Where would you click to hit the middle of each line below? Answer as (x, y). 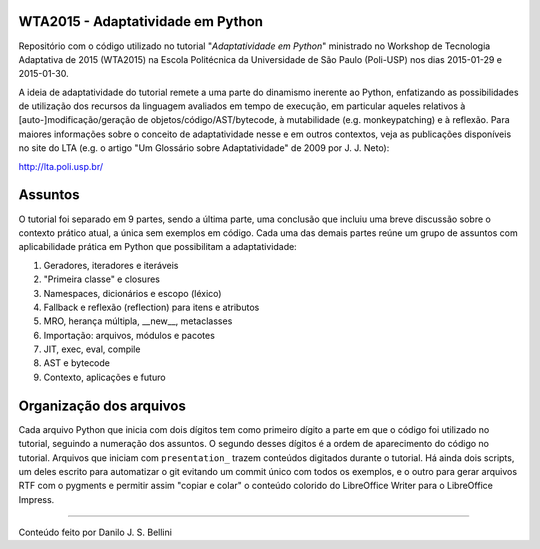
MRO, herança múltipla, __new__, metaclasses (138, 321)
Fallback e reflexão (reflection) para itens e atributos (151, 307)
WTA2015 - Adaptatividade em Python (141, 21)
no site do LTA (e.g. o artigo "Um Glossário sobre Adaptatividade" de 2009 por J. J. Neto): (204, 148)
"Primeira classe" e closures (101, 279)
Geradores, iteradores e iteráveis (111, 265)
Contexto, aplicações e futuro (104, 377)
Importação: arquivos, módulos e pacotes (129, 335)
